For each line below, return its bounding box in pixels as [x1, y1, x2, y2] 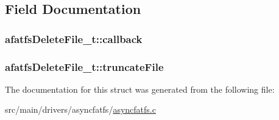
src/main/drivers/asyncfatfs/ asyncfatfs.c [5, 103, 156, 116]
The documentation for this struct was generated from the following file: [5, 82, 275, 95]
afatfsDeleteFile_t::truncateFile [5, 59, 164, 74]
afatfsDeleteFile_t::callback [5, 31, 143, 46]
